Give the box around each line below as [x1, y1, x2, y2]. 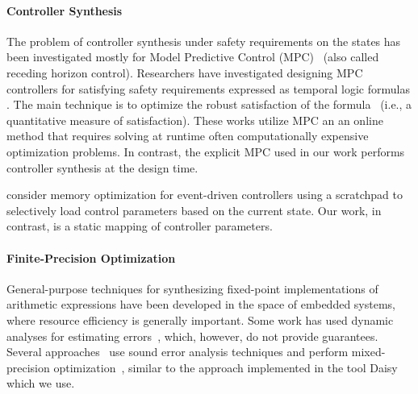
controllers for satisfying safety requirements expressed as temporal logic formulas [6, 80, 410, 97]
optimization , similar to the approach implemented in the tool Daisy [53, 359, 398, 375]
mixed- [351, 343, 386, 360]
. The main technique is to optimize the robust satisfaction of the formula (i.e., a [6, 96, 412, 113]
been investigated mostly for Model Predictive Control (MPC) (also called [6, 48, 379, 65]
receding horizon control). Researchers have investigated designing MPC [6, 64, 363, 81]
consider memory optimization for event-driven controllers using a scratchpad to [6, 186, 403, 203]
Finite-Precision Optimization [6, 249, 176, 266]
